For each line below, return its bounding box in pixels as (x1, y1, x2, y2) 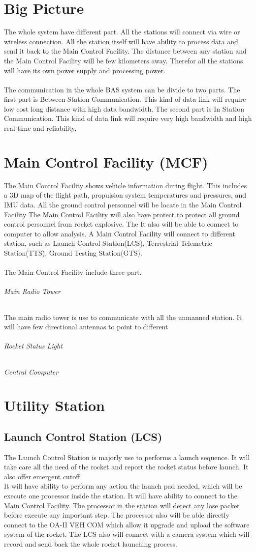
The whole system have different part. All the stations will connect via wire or (4, 27, 240, 37)
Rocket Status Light (4, 341, 63, 351)
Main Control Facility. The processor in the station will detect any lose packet (4, 500, 240, 510)
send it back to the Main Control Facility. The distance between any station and (4, 46, 247, 56)
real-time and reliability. (4, 123, 77, 133)
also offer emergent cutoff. (4, 471, 82, 481)
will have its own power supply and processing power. (4, 65, 165, 75)
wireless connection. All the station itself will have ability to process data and (4, 36, 238, 46)
